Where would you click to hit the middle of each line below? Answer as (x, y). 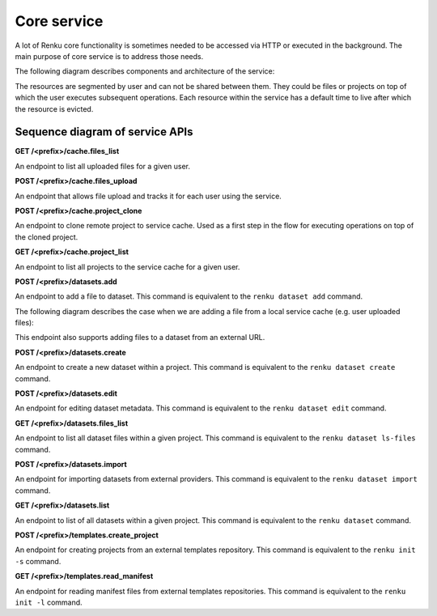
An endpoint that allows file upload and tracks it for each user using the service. (148, 196)
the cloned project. (47, 237)
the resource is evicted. (54, 108)
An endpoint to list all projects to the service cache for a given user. (127, 266)
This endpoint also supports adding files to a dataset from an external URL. (140, 338)
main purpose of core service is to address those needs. (109, 56)
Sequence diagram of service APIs (104, 132)
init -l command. (49, 602)
